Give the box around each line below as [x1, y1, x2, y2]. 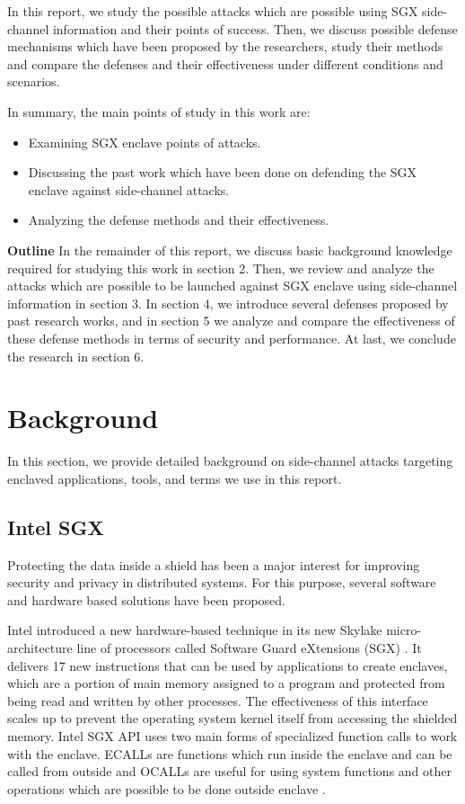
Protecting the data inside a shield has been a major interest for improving [7, 555, 420, 574]
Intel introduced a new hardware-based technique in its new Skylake [7, 621, 382, 639]
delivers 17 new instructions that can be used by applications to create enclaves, [7, 656, 448, 674]
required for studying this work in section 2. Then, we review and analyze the [7, 258, 434, 277]
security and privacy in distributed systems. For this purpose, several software [7, 573, 436, 592]
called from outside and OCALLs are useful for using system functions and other [7, 762, 452, 781]
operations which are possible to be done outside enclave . [7, 779, 326, 798]
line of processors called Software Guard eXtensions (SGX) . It [76, 638, 422, 657]
